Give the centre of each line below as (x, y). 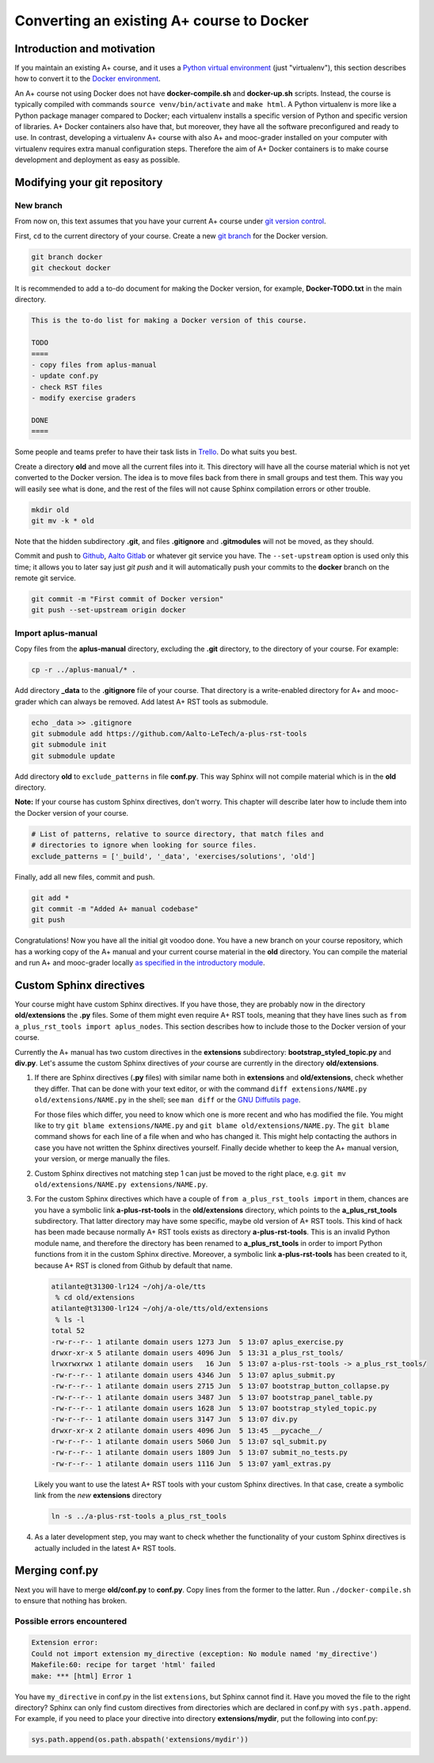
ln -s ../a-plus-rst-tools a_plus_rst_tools (139, 1516)
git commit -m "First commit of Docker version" (128, 599)
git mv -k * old (63, 520)
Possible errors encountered (70, 1621)
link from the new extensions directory (98, 1495)
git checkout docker (71, 268)
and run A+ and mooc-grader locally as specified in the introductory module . (140, 963)
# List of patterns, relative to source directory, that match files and (177, 834)
